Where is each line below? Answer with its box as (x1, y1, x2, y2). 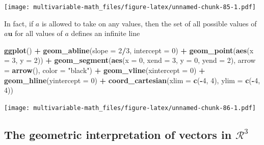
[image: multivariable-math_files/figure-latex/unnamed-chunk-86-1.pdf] (4, 104, 256, 112)
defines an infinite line (71, 28, 140, 39)
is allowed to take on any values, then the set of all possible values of (41, 18, 257, 28)
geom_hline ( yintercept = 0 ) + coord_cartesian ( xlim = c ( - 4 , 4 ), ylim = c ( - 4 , (4, 75, 260, 85)
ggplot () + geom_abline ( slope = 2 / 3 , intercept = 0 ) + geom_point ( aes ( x (4, 45, 254, 55)
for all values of (15, 28, 63, 39)
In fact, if (4, 18, 34, 28)
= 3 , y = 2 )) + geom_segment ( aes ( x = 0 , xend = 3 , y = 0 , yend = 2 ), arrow (4, 55, 256, 65)
